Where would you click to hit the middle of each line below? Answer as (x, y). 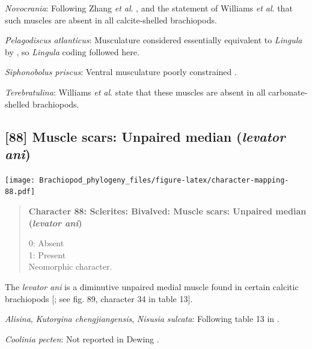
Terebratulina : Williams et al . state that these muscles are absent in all (135, 92)
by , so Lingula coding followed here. (72, 51)
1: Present (47, 254)
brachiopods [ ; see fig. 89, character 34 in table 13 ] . (99, 298)
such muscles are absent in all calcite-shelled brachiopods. (111, 20)
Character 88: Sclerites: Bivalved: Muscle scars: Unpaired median (167, 211)
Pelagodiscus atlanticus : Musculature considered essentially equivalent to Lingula (154, 40)
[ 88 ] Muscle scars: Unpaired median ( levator (145, 136)
